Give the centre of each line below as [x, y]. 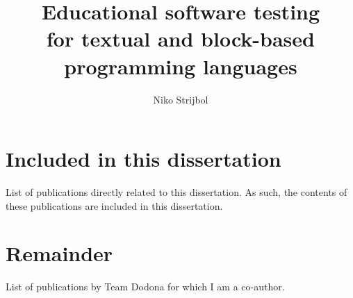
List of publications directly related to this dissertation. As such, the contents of [176, 192]
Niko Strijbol [181, 99]
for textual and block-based [181, 39]
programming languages [181, 66]
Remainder [59, 253]
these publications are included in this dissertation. [114, 205]
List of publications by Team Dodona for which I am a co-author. [145, 287]
